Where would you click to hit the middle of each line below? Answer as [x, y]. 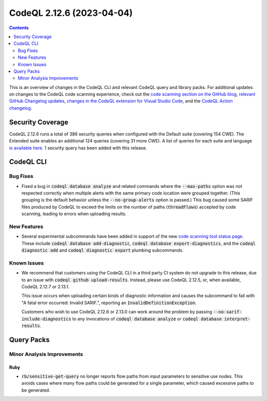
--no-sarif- [228, 312]
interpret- [237, 319]
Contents [19, 28]
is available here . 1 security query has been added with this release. [78, 148]
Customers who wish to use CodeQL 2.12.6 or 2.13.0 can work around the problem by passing [117, 312]
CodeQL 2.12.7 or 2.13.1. [45, 287]
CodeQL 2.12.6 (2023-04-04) [71, 13]
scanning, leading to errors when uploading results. [74, 214]
